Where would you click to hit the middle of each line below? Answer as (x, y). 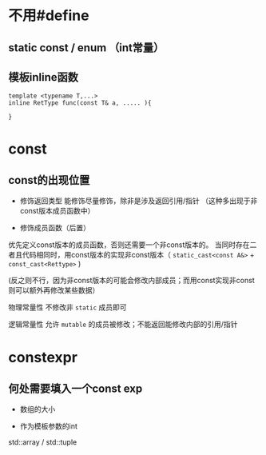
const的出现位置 (49, 180)
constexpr (43, 357)
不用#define (49, 16)
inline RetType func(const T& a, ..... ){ (80, 103)
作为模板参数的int (49, 426)
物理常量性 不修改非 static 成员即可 (67, 307)
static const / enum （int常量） (86, 48)
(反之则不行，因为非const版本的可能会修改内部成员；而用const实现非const (132, 281)
